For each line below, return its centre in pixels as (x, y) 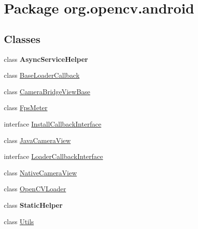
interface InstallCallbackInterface (53, 123)
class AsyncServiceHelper (46, 59)
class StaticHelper (33, 205)
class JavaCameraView (37, 140)
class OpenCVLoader (35, 189)
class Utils (19, 221)
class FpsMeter (26, 107)
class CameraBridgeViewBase (47, 91)
